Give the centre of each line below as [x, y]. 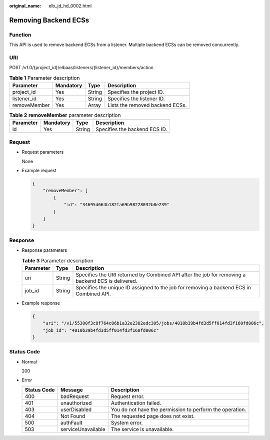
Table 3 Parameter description [57, 260]
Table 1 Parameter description [44, 78]
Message [72, 389]
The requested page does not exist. [153, 416]
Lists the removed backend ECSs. [147, 105]
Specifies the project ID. [136, 92]
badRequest [75, 396]
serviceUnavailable [83, 429]
